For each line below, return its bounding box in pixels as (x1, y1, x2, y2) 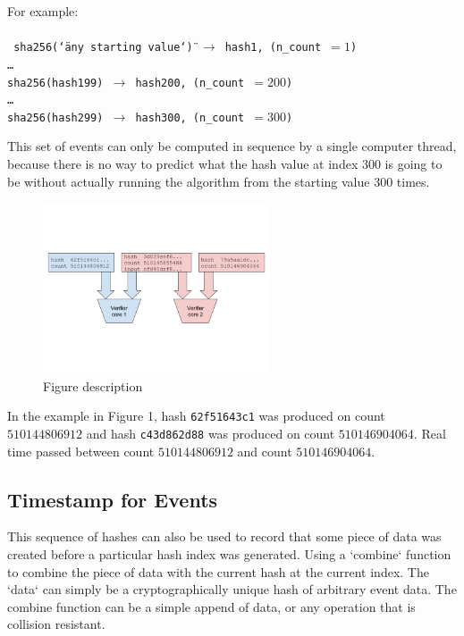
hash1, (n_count (224, 41, 322, 54)
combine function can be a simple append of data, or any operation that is (7, 597, 416, 615)
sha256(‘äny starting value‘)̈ (13, 41, 193, 54)
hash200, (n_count (135, 76, 245, 89)
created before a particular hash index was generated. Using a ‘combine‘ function (7, 544, 451, 563)
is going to (384, 155, 443, 173)
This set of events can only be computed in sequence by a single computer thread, (7, 137, 457, 155)
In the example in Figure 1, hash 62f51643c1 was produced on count (7, 406, 385, 425)
